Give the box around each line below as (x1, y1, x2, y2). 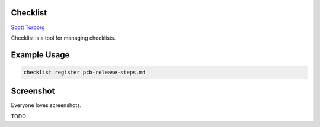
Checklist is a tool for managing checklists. (11, 34, 116, 41)
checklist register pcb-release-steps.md (23, 69, 146, 76)
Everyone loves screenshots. (11, 102, 82, 109)
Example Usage (11, 50, 70, 60)
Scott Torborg (11, 24, 45, 31)
